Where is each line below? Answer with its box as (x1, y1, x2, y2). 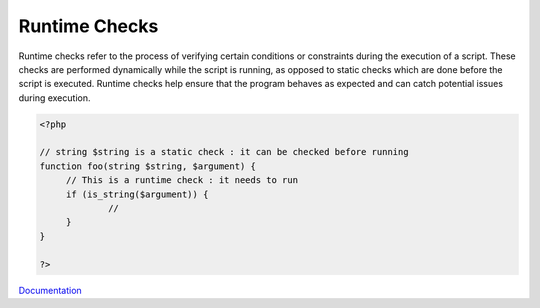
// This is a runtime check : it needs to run (65, 175, 299, 186)
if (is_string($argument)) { (65, 188, 209, 200)
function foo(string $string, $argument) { (39, 160, 257, 172)
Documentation (18, 284, 82, 296)
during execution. (18, 91, 91, 104)
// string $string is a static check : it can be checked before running (39, 146, 409, 158)
